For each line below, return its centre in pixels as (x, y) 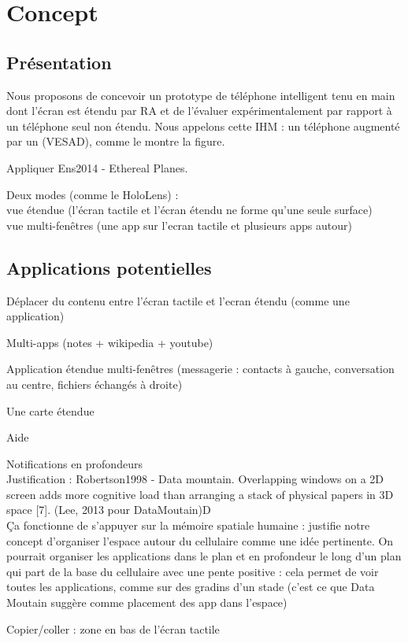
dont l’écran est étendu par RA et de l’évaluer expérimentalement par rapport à (199, 111)
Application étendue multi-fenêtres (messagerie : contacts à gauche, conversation (200, 369)
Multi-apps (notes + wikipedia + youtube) (110, 342)
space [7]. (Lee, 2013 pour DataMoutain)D (109, 510)
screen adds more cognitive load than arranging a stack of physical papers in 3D (200, 494)
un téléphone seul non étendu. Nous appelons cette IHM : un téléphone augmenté (203, 126)
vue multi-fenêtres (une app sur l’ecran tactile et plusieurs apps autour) (179, 225)
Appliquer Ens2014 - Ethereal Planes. (97, 167)
